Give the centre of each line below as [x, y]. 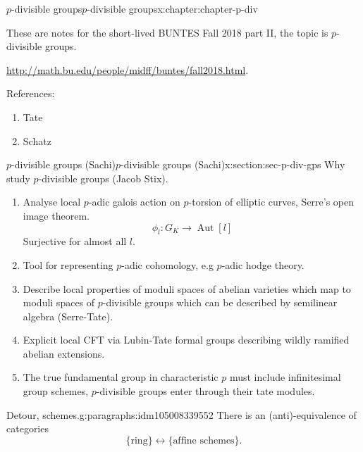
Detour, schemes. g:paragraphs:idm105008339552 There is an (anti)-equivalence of [181, 414]
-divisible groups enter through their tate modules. [205, 391]
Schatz [37, 140]
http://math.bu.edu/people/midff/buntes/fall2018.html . [128, 69]
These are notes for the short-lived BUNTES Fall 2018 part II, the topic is [167, 32]
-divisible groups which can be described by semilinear [220, 302]
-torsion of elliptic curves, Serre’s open [271, 202]
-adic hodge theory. [263, 264]
